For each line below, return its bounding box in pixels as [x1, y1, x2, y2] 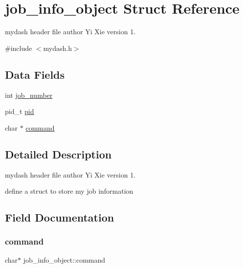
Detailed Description [5, 146, 112, 161]
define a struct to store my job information [5, 186, 133, 196]
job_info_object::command [23, 254, 106, 265]
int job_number [5, 89, 53, 100]
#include [5, 43, 32, 53]
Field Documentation [5, 210, 114, 225]
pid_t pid [5, 106, 34, 116]
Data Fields [5, 67, 65, 82]
